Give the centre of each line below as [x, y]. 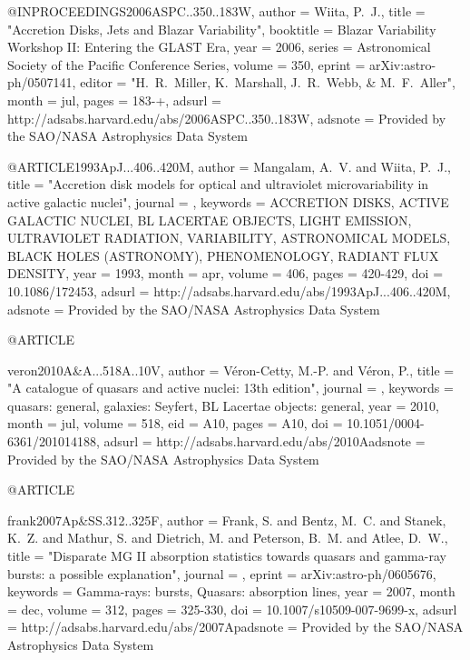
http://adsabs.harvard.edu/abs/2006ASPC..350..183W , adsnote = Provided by [227, 118]
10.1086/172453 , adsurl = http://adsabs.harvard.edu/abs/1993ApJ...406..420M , [229, 290]
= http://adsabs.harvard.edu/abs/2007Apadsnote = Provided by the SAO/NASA [235, 627]
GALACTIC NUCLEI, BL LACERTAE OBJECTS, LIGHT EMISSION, [210, 220]
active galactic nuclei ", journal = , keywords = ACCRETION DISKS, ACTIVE [228, 201]
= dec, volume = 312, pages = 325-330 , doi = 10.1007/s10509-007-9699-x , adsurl [232, 609]
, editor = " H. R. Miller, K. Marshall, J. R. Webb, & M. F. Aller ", [264, 82]
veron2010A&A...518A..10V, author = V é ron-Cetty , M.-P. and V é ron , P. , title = [231, 370]
